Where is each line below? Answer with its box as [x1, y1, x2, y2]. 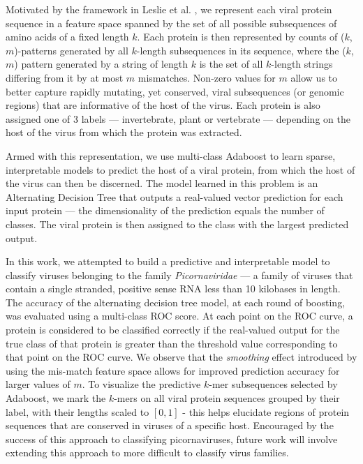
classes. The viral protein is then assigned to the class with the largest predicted [6, 216, 349, 231]
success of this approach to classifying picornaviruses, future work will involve [6, 431, 338, 446]
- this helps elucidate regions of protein [182, 404, 350, 419]
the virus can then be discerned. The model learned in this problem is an [6, 176, 318, 190]
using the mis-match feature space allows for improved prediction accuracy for [6, 363, 340, 377]
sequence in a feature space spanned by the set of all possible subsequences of [6, 15, 337, 30]
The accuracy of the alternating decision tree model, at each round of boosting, [6, 294, 346, 309]
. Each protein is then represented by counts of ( [137, 29, 345, 44]
